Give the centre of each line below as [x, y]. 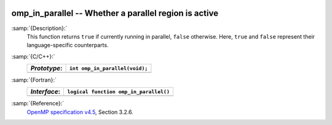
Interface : [45, 92]
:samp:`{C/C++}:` [33, 56]
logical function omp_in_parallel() [119, 92]
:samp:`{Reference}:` [38, 104]
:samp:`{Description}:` [39, 28]
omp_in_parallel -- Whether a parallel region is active [115, 13]
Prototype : [46, 69]
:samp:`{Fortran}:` [34, 80]
